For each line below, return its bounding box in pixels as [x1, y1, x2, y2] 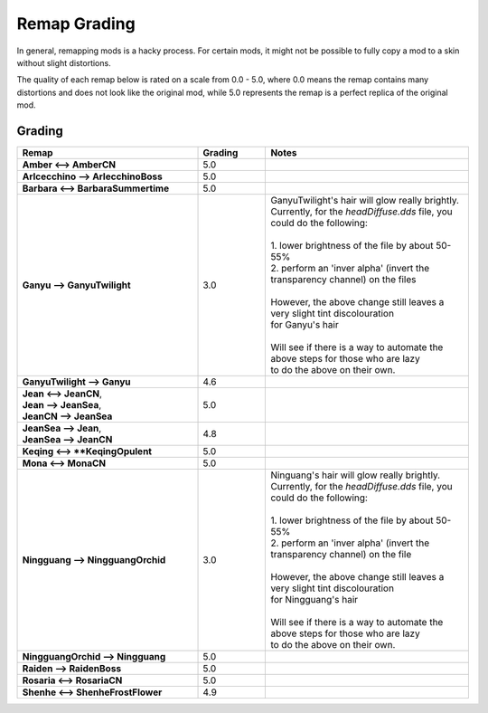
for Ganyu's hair [270, 318, 339, 331]
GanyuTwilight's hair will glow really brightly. [270, 195, 460, 207]
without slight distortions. [16, 57, 112, 68]
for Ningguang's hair [270, 594, 359, 606]
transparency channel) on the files [270, 273, 417, 286]
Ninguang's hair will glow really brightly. [270, 469, 441, 481]
